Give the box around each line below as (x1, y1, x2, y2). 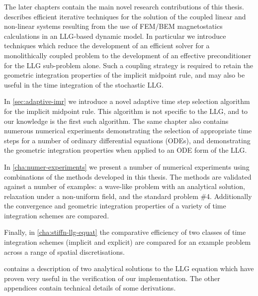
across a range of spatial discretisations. (4, 246, 125, 257)
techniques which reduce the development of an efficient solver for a (4, 40, 210, 51)
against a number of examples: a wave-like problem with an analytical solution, (4, 181, 245, 192)
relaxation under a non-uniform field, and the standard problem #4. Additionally (4, 191, 252, 201)
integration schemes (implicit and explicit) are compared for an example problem (4, 237, 251, 247)
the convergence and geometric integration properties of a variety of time (4, 200, 226, 211)
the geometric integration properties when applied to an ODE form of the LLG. (4, 145, 247, 155)
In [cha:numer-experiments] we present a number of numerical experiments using (4, 161, 250, 172)
